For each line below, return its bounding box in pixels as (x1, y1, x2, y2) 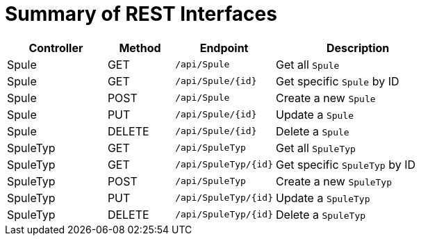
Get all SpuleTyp (276, 140, 356, 155)
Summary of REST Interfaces (5, 2, 277, 26)
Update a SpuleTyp (276, 190, 370, 205)
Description (326, 40, 390, 55)
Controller (28, 40, 83, 55)
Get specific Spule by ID (276, 74, 399, 88)
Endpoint (199, 40, 249, 55)
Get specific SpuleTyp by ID (276, 157, 415, 172)
